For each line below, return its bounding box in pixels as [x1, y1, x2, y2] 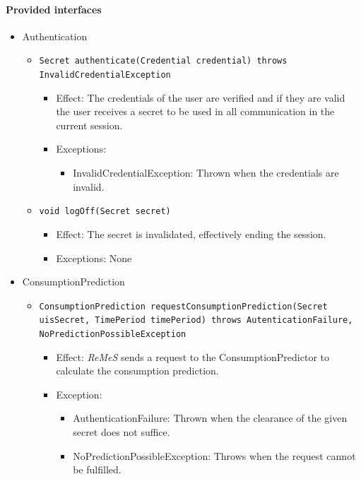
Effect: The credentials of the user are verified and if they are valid [56, 90, 345, 105]
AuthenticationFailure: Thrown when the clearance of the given [73, 410, 348, 425]
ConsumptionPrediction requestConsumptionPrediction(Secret [39, 301, 328, 312]
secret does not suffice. [73, 425, 170, 439]
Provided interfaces [6, 1, 102, 16]
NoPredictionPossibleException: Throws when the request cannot [73, 448, 356, 463]
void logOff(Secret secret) [39, 206, 171, 217]
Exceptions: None [56, 250, 132, 265]
